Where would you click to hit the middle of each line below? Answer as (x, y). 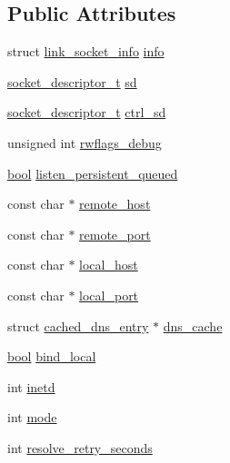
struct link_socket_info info (86, 51)
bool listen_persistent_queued (93, 173)
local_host (109, 265)
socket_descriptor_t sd (72, 81)
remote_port (115, 234)
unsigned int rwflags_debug (85, 142)
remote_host (115, 204)
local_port (109, 295)
